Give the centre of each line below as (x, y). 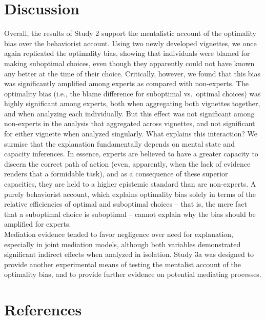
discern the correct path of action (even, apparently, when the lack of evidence (127, 163)
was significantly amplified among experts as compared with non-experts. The (126, 83)
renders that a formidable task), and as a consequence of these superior (116, 174)
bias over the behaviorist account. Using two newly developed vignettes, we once (130, 43)
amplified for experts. (38, 224)
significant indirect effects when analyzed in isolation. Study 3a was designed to (129, 254)
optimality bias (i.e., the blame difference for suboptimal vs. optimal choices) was (132, 93)
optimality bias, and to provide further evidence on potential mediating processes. (133, 274)
